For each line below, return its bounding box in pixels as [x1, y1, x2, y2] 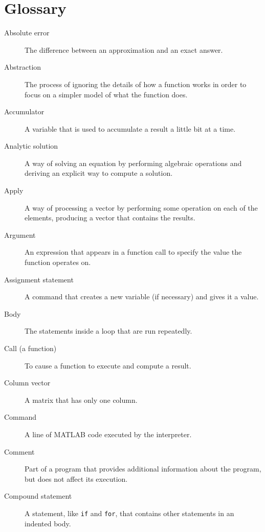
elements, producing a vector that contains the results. [25, 212, 195, 223]
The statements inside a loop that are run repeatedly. [25, 325, 192, 336]
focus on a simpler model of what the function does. [25, 89, 188, 99]
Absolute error [4, 27, 50, 38]
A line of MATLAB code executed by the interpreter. [25, 428, 192, 439]
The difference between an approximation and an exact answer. [25, 44, 223, 55]
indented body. [25, 518, 71, 528]
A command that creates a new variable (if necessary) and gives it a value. [25, 291, 259, 302]
